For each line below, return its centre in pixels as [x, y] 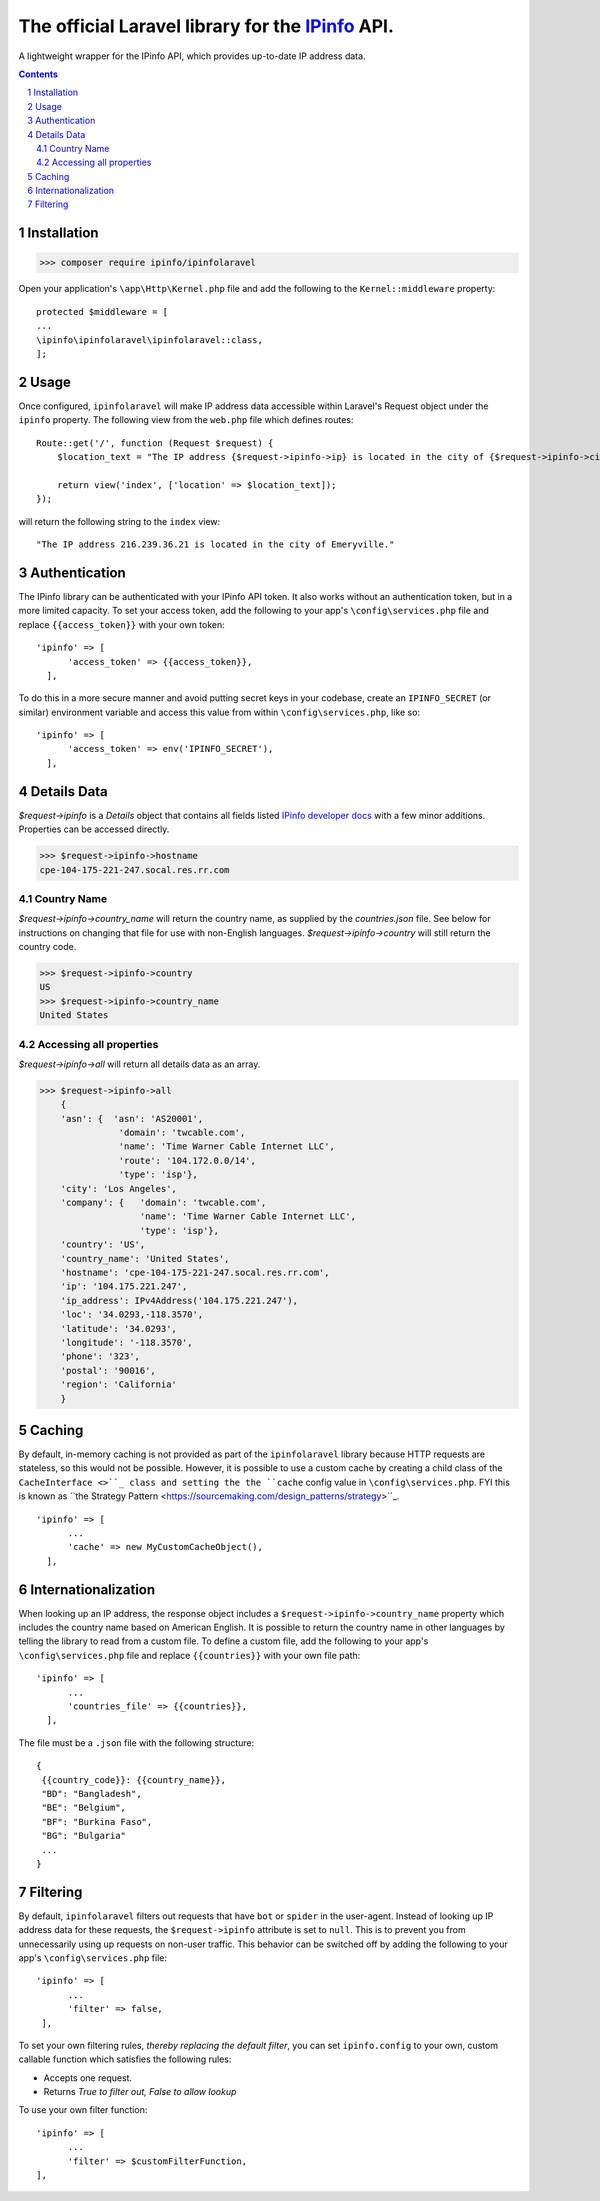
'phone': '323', [100, 1356]
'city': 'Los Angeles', [118, 1188]
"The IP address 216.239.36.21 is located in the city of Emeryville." [215, 544]
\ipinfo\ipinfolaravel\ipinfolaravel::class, [150, 339]
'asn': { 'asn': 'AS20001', [132, 1118]
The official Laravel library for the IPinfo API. [206, 26]
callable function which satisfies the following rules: [125, 2059]
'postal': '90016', [108, 1370]
